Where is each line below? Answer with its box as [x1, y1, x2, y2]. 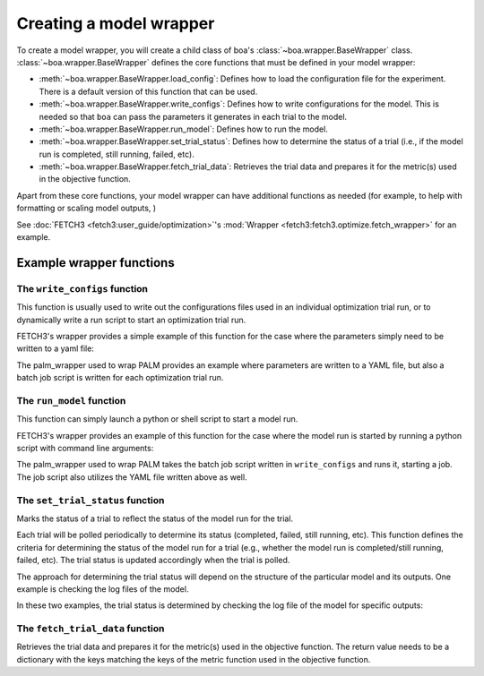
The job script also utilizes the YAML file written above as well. [16, 471, 247, 483]
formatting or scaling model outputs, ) [16, 202, 157, 214]
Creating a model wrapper [16, 13, 215, 33]
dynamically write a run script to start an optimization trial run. [16, 314, 246, 325]
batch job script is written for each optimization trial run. [16, 372, 224, 383]
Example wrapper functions [16, 255, 175, 270]
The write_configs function [16, 282, 148, 295]
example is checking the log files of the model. [16, 583, 189, 595]
